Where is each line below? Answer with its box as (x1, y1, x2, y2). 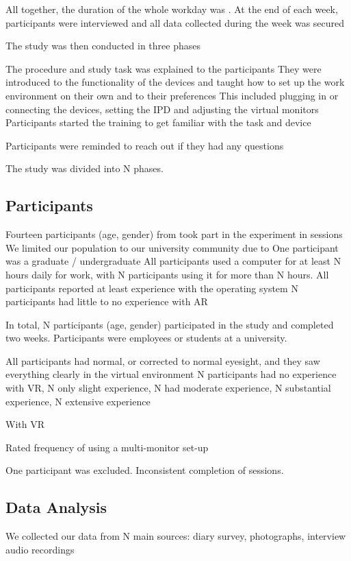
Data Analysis (5, 497, 107, 518)
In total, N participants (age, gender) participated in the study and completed (5, 317, 334, 331)
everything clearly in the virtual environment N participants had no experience (5, 367, 337, 381)
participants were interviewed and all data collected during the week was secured (5, 15, 345, 29)
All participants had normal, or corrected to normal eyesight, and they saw (5, 353, 320, 368)
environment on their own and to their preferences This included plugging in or (5, 88, 339, 102)
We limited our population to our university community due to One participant (5, 240, 339, 254)
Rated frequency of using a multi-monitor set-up (5, 440, 209, 454)
